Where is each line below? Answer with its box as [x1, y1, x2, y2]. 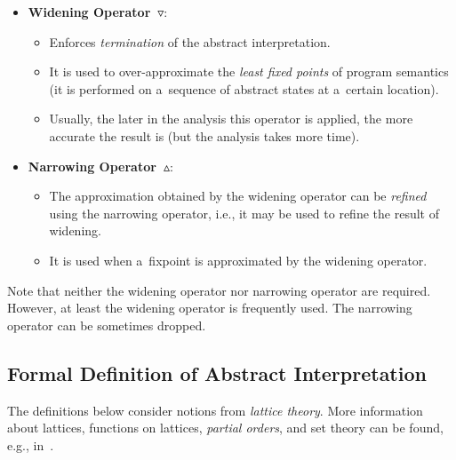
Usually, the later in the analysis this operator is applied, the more [49, 109, 413, 128]
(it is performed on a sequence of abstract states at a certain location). [49, 79, 439, 98]
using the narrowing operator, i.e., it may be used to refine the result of [49, 203, 439, 222]
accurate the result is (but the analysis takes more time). [49, 126, 360, 145]
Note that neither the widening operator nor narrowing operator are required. [7, 281, 431, 299]
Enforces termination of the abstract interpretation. [49, 32, 331, 51]
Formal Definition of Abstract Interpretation [7, 359, 427, 386]
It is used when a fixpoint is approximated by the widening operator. [49, 250, 428, 269]
